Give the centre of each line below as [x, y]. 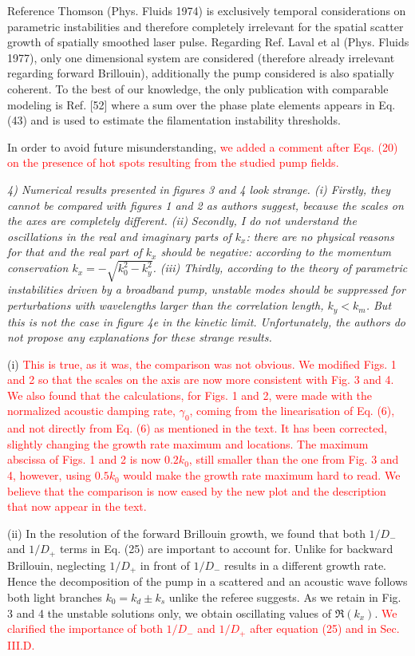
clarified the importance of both [85, 628]
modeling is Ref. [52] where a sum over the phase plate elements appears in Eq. [202, 104]
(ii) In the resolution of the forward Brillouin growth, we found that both [186, 533]
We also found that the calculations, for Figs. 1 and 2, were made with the [190, 395]
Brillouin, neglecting [57, 565]
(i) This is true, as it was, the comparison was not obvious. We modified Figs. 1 [202, 364]
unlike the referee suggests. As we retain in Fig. [285, 597]
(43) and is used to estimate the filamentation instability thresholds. [174, 120]
